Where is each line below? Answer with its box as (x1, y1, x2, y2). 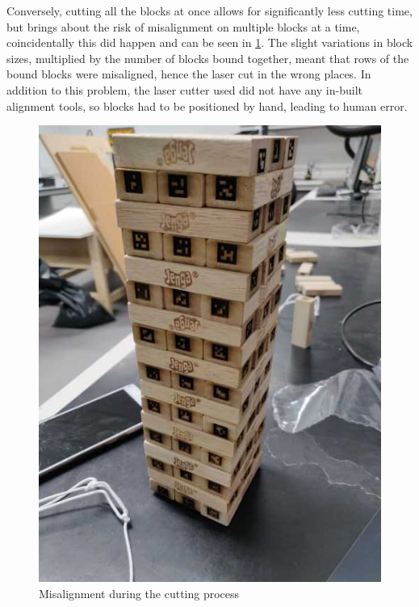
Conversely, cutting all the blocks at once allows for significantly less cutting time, (6, 2, 413, 19)
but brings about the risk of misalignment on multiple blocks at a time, (6, 18, 360, 35)
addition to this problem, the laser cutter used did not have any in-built (6, 81, 362, 98)
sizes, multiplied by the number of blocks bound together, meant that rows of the (6, 49, 409, 66)
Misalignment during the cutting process (39, 585, 240, 602)
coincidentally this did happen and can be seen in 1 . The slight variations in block (6, 34, 413, 51)
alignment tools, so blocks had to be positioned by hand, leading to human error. (6, 97, 408, 114)
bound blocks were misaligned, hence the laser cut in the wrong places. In (6, 65, 371, 82)
